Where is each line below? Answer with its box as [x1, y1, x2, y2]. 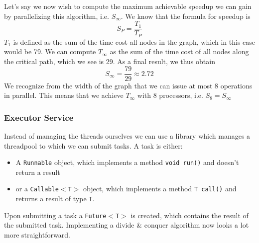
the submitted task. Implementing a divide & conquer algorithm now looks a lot [4, 220, 249, 230]
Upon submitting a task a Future [4, 210, 107, 220]
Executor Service [4, 111, 74, 123]
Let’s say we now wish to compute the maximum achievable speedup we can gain [4, 1, 252, 11]
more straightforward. [4, 229, 70, 240]
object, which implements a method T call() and [83, 183, 237, 194]
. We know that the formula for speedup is [121, 10, 251, 21]
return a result [15, 166, 60, 177]
